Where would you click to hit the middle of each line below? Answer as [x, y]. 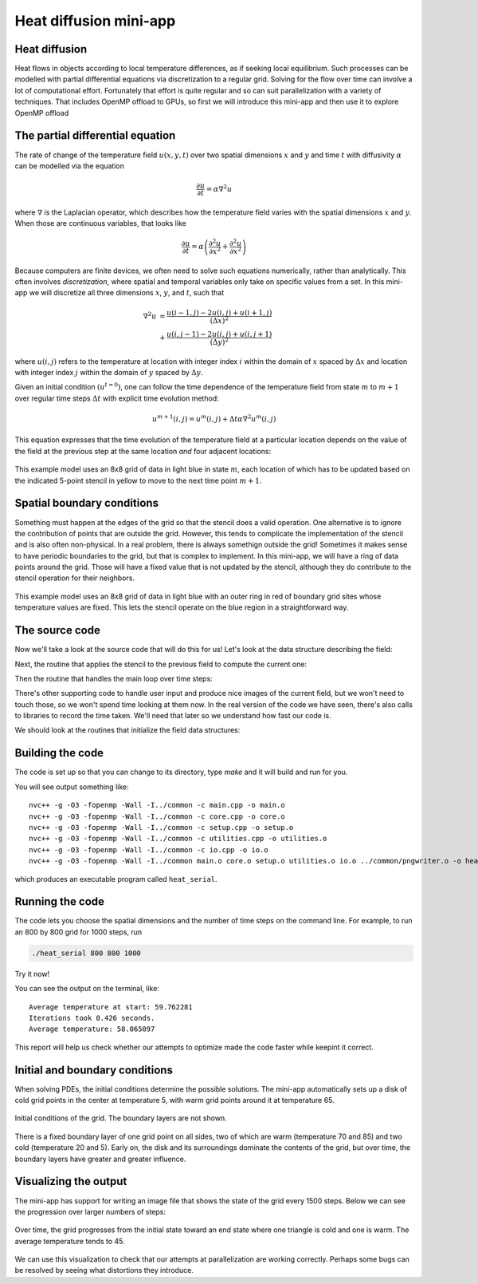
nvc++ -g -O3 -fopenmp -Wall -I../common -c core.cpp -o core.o [157, 816]
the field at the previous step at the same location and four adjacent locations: [143, 451]
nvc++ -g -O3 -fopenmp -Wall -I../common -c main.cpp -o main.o [157, 805]
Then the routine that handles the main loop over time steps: [114, 678]
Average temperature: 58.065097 [92, 1029]
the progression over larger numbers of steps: [90, 1211]
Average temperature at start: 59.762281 [111, 1007]
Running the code [60, 902]
